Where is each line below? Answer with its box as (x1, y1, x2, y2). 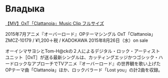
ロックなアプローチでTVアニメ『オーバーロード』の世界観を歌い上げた (14, 60, 161, 66)
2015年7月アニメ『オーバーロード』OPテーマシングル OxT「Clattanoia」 (5, 31, 156, 37)
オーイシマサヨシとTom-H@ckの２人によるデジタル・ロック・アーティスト (5, 48, 160, 54)
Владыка (5, 3, 45, 15)
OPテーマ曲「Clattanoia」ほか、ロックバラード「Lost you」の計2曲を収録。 (5, 66, 163, 73)
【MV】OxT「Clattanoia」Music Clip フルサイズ (5, 20, 105, 26)
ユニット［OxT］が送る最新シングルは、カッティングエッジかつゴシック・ (5, 54, 159, 60)
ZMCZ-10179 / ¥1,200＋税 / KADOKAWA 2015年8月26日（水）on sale (5, 37, 148, 43)
